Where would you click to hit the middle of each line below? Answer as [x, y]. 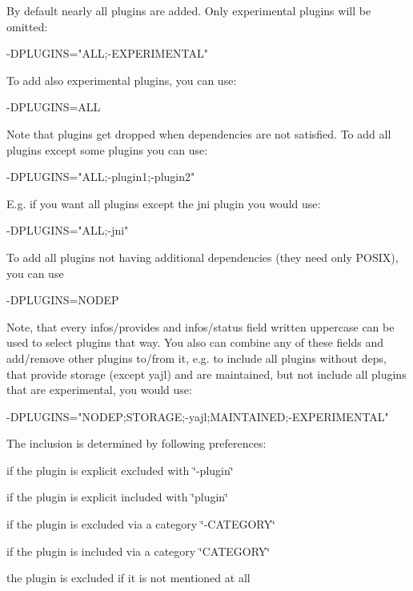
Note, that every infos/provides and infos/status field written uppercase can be [200, 326]
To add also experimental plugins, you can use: [122, 80]
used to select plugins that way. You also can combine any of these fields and [195, 342]
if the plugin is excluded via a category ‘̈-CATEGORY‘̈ [141, 524]
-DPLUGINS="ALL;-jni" [68, 230]
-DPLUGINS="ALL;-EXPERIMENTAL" [107, 53]
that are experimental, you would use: [99, 390]
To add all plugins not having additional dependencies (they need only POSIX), [202, 257]
